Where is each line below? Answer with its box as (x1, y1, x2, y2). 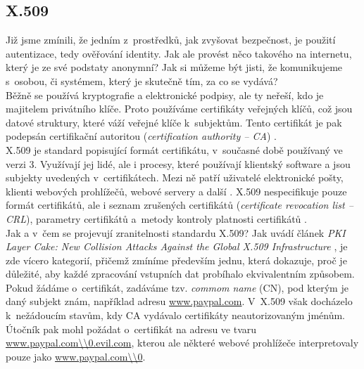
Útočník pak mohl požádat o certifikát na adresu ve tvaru (6, 321, 257, 336)
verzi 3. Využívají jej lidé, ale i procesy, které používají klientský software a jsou (6, 156, 351, 171)
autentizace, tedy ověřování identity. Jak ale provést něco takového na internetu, (6, 46, 352, 60)
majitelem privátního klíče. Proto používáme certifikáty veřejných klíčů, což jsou (6, 101, 353, 116)
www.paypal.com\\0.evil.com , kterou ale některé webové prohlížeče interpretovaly (6, 335, 359, 350)
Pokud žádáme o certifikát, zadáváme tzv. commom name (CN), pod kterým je (6, 280, 349, 294)
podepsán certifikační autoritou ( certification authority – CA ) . (6, 129, 277, 143)
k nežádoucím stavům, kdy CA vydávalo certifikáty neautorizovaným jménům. (6, 308, 345, 323)
